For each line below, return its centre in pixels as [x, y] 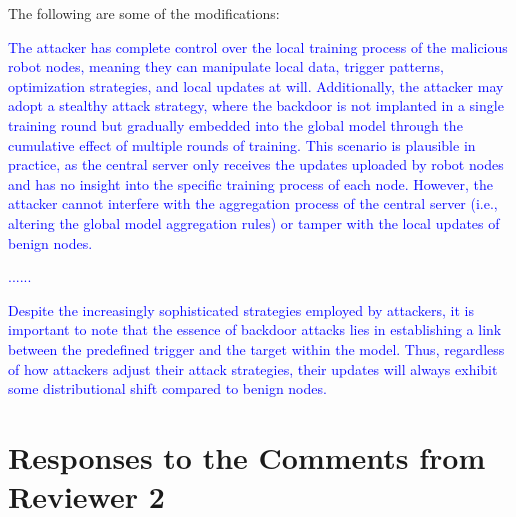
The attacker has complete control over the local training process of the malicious [258, 46]
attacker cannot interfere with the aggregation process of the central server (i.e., [253, 203]
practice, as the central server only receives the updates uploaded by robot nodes [256, 164]
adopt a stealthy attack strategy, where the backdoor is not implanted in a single [256, 105]
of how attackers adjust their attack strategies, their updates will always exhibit [253, 368]
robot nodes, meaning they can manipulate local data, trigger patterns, [226, 66]
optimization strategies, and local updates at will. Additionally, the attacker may [256, 85]
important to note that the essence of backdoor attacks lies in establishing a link [255, 329]
